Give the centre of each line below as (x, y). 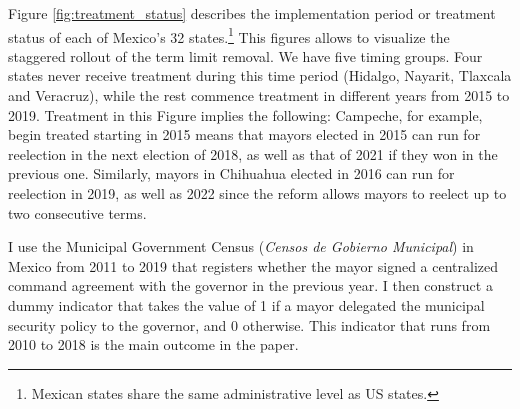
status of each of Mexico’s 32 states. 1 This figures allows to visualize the (229, 35)
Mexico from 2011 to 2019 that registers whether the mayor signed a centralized (253, 265)
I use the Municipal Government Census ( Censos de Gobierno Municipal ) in (241, 246)
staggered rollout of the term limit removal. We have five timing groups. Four (245, 55)
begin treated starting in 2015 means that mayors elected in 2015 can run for (244, 134)
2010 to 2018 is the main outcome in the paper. (153, 344)
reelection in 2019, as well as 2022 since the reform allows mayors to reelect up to (257, 193)
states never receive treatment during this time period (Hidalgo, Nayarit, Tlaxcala (260, 75)
